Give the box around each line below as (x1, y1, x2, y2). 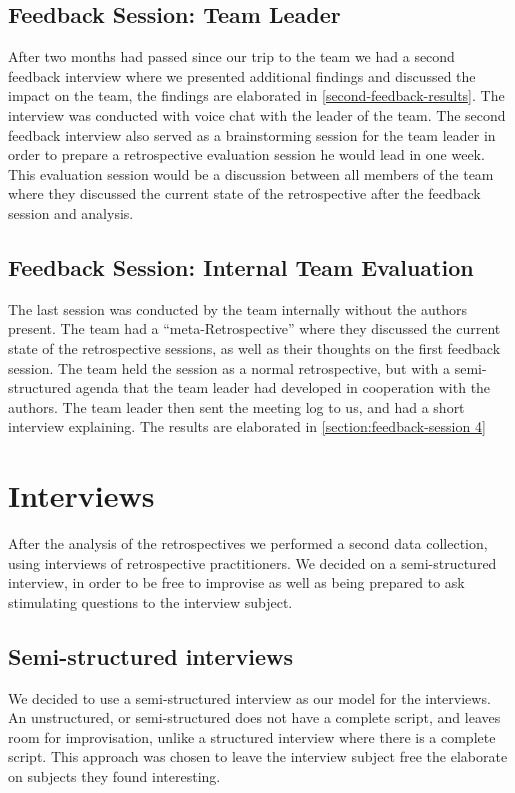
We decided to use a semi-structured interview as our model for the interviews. (8, 687, 491, 708)
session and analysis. (8, 202, 134, 223)
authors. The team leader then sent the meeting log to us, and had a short (8, 396, 465, 417)
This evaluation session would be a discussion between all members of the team (8, 163, 494, 184)
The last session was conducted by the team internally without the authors (8, 298, 468, 319)
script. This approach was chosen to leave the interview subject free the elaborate (8, 746, 508, 767)
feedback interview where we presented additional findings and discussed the (8, 65, 476, 86)
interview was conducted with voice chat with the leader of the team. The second (8, 104, 506, 125)
